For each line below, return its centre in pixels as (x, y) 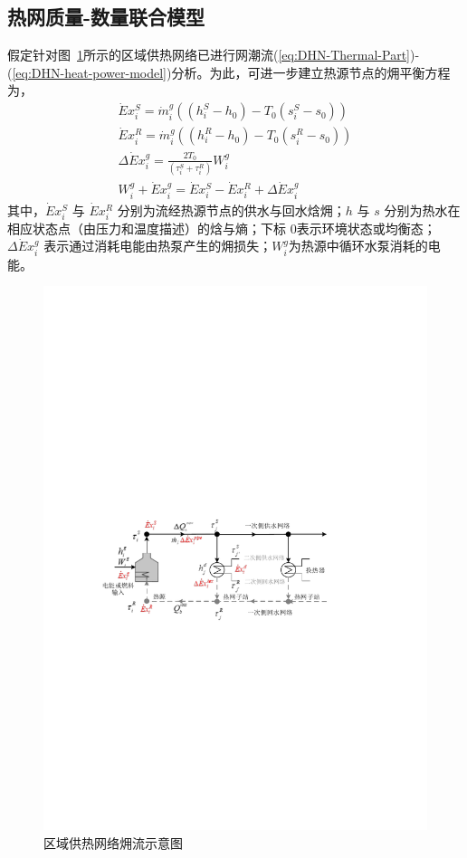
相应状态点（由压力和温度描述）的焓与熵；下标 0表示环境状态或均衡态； (222, 228)
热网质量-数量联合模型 (106, 17)
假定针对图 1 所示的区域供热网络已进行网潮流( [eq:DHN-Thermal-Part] (209, 55)
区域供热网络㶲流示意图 (113, 842)
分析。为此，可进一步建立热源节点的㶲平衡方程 (311, 72)
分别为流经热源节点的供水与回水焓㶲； (231, 210)
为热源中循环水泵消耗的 (358, 246)
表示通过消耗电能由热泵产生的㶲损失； (158, 246)
